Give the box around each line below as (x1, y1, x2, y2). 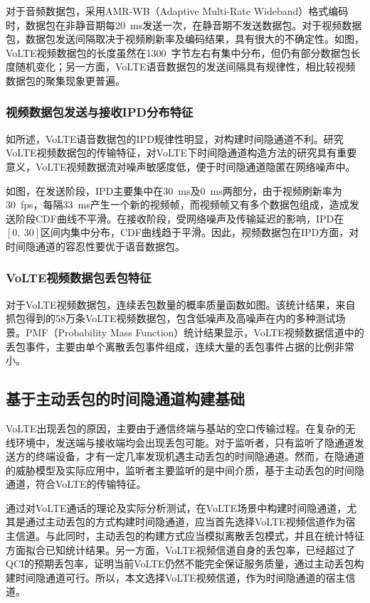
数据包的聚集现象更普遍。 (6, 73, 125, 87)
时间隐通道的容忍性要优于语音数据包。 (6, 238, 185, 253)
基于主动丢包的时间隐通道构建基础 (6, 388, 245, 410)
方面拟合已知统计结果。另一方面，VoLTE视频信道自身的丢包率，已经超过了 (6, 542, 356, 557)
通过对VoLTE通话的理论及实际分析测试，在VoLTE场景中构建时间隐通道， (6, 500, 347, 515)
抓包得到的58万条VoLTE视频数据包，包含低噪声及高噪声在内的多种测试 (6, 311, 336, 326)
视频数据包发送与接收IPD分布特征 (6, 103, 194, 121)
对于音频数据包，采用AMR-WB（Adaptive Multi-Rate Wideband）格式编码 (6, 4, 349, 18)
